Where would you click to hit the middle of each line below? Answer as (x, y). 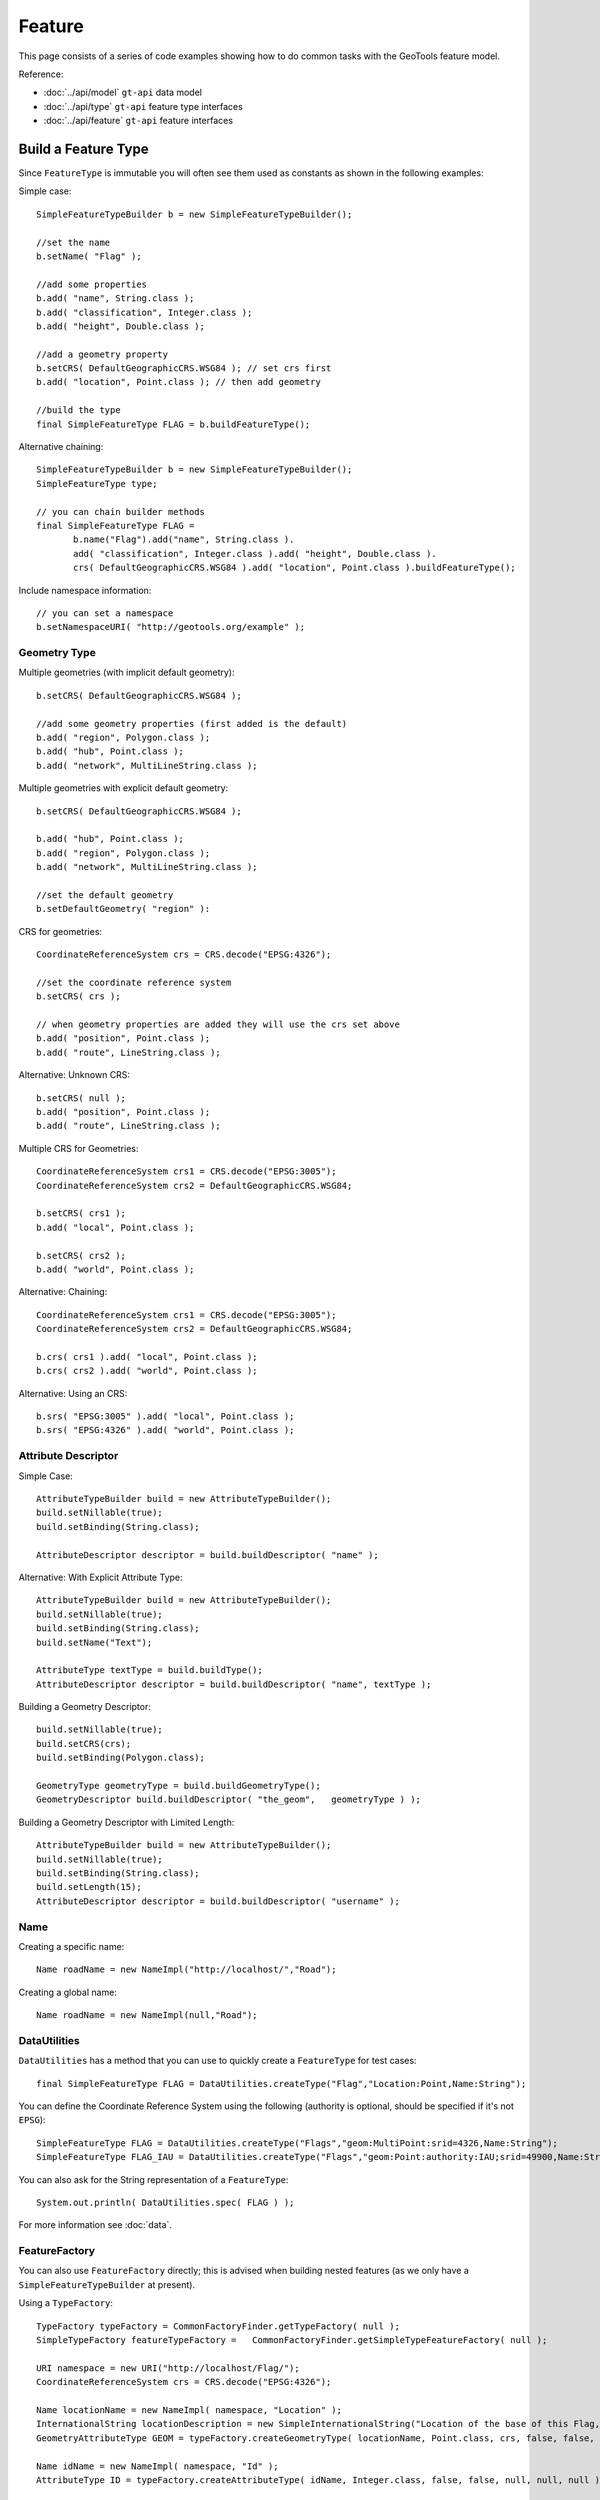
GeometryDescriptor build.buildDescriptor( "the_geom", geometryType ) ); (229, 1799)
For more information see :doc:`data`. (95, 2225)
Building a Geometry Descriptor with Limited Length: (126, 1822)
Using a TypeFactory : (66, 2303)
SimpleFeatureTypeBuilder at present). (106, 2284)
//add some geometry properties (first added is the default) (192, 723)
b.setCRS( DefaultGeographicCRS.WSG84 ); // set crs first (184, 368)
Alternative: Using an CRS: (73, 1393)
